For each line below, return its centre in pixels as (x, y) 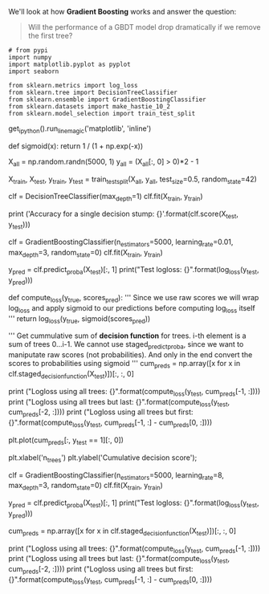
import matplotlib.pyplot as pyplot (69, 64)
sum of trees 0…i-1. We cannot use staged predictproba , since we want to (126, 346)
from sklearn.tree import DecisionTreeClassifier (93, 92)
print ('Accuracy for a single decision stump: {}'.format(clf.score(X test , (124, 214)
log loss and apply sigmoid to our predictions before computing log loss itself (132, 309)
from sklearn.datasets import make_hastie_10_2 (90, 107)
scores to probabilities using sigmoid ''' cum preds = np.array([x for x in (124, 364)
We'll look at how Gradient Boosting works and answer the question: (122, 12)
